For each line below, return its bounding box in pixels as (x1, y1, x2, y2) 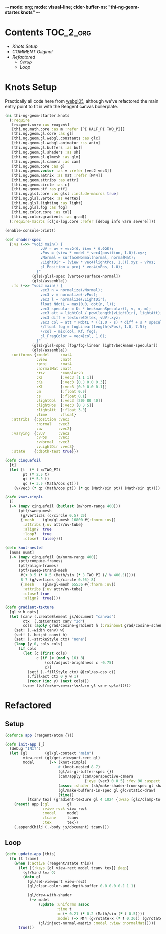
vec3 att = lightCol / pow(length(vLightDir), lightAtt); (40, 311, 163, 315)
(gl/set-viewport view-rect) (27, 879, 87, 884)
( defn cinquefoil (5, 458, 41, 463)
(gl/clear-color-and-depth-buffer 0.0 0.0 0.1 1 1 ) (27, 884, 136, 889)
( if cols (18, 646, 37, 651)
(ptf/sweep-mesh (18, 508, 52, 513)
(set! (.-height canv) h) (14, 632, 68, 637)
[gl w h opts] (9, 610, 39, 615)
